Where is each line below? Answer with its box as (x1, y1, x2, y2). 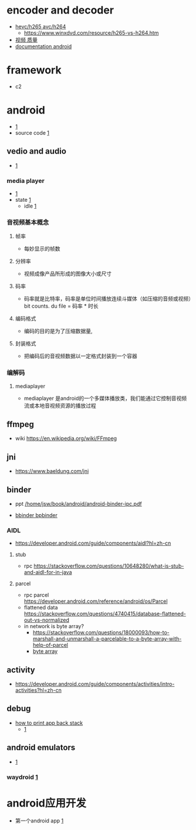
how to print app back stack (15, 719, 83, 726)
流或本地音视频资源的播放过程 (23, 402, 96, 409)
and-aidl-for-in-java (23, 569, 72, 576)
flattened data (23, 604, 58, 611)
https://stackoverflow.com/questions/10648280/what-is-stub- (33, 562, 184, 569)
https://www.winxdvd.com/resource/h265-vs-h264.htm (23, 29, 159, 36)
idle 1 (23, 202, 37, 209)
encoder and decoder (6, 4, 114, 17)
